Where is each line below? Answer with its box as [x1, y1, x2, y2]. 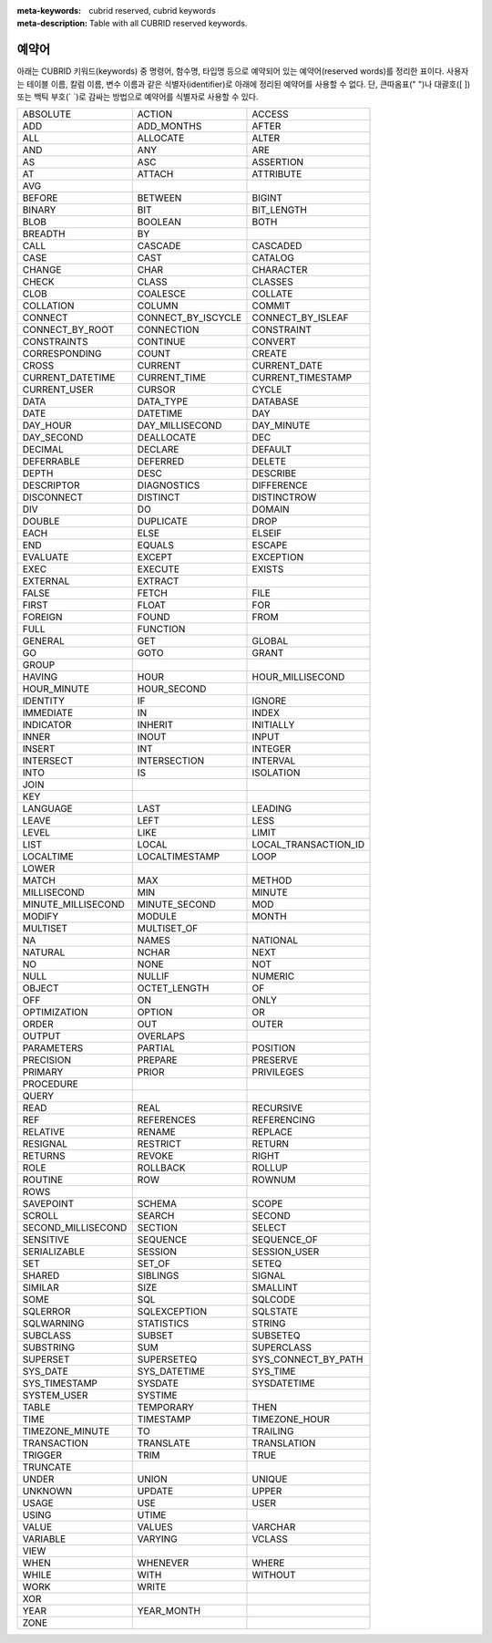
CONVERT [251, 336, 296, 348]
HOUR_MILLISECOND [251, 671, 345, 683]
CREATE [251, 348, 287, 360]
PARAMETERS [22, 1042, 84, 1055]
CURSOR [137, 383, 177, 396]
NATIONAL [251, 934, 299, 947]
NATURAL [22, 946, 66, 959]
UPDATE [137, 1485, 174, 1498]
